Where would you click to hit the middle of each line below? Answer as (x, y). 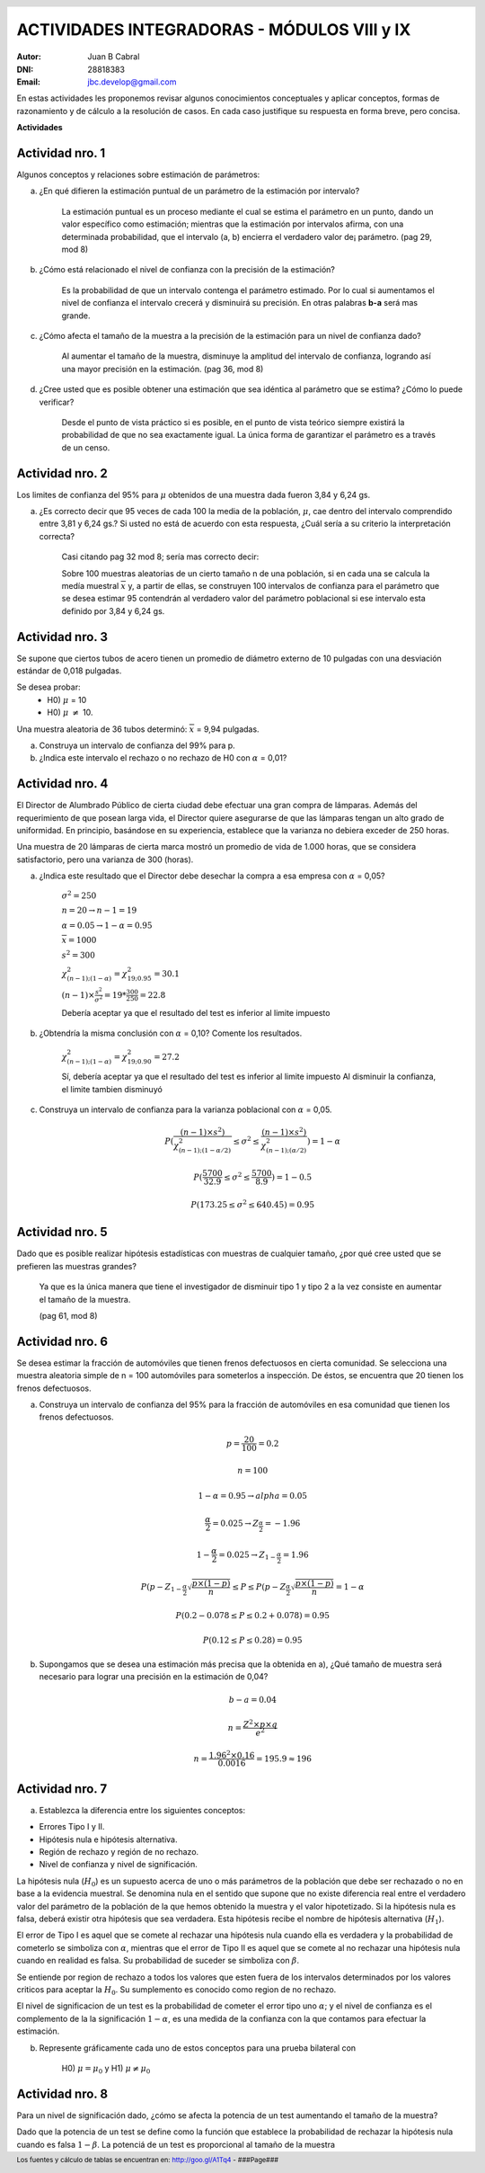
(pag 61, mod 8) (68, 1315)
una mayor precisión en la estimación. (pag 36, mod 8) (163, 369)
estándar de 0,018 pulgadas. (69, 671)
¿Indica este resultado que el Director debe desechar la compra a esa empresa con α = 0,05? (212, 876)
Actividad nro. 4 (62, 784)
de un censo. (86, 447)
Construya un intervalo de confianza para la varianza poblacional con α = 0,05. (185, 1109)
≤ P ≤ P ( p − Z (259, 1586)
